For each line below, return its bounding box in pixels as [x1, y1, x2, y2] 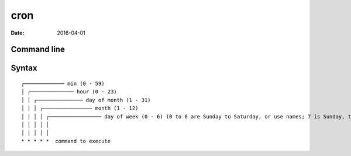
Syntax [11, 63, 37, 73]
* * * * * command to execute [21, 138, 111, 144]
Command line [11, 45, 66, 55]
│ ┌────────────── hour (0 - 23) [21, 89, 117, 95]
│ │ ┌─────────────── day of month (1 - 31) [21, 97, 152, 103]
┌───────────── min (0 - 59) [21, 80, 105, 87]
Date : [11, 29, 25, 36]
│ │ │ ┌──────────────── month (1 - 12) [21, 105, 139, 111]
